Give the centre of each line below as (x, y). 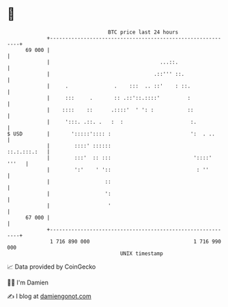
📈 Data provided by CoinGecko (52, 267)
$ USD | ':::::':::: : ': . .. (111, 134)
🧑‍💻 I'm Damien (28, 282)
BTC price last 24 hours (143, 32)
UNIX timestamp (142, 253)
